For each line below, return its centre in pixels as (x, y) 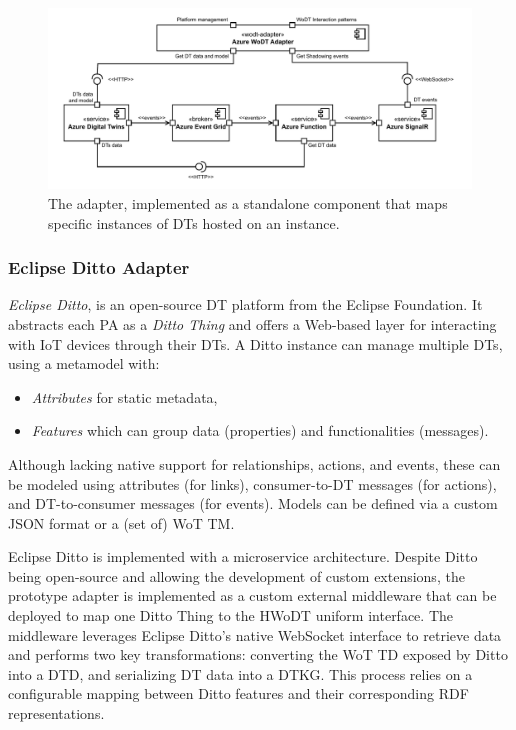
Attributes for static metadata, (124, 396)
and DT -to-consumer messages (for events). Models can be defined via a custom (253, 503)
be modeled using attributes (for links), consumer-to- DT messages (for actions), (252, 483)
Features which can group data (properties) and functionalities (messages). (260, 430)
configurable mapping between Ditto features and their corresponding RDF (238, 693)
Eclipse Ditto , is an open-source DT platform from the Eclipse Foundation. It (245, 304)
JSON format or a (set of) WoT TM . (121, 522)
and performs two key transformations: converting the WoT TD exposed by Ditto (258, 654)
